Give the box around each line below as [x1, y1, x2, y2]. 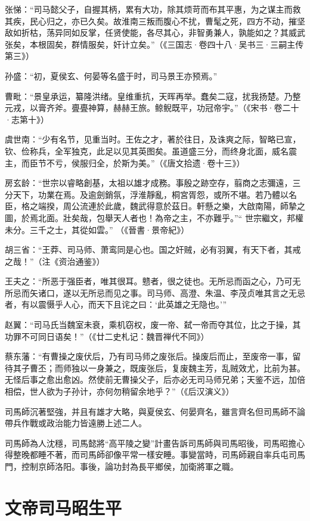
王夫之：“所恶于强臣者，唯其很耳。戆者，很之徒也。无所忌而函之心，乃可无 [5, 275, 301, 287]
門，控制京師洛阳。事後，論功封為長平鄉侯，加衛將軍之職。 [5, 460, 238, 472]
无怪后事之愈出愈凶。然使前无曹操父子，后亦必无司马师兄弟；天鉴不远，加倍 [5, 373, 305, 386]
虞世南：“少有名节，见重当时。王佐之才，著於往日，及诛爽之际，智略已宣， [5, 133, 301, 145]
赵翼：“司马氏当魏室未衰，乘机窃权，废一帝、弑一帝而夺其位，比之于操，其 [5, 318, 301, 331]
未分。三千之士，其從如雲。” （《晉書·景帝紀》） [5, 223, 190, 235]
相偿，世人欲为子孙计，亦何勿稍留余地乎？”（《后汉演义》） [5, 385, 234, 398]
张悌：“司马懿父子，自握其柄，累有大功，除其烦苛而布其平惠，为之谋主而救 [5, 3, 301, 15]
